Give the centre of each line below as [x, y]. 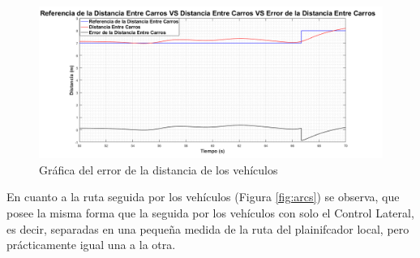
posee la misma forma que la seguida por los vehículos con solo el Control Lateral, [210, 212]
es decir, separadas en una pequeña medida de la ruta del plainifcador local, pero [208, 228]
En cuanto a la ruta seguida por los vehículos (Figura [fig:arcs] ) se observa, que [203, 197]
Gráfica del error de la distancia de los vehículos [159, 169]
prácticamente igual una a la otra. [91, 245]
